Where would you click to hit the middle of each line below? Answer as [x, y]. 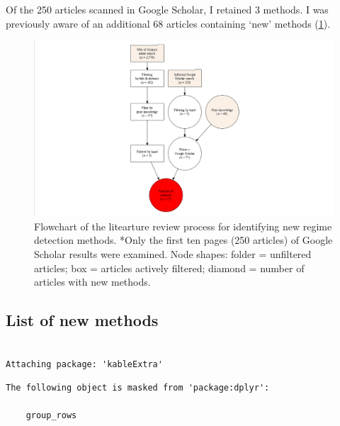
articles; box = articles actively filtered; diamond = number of [169, 268]
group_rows [51, 416]
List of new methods [82, 320]
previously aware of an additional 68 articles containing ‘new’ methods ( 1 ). [168, 23]
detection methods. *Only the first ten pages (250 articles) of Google [183, 240]
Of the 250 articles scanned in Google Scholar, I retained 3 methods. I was [167, 9]
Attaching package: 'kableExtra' [84, 364]
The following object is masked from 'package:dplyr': [138, 388]
